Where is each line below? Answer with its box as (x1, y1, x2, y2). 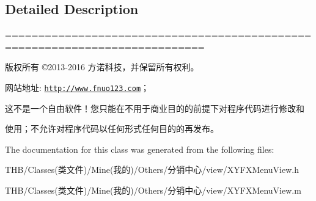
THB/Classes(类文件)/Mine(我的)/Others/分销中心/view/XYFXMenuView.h (5, 163, 299, 176)
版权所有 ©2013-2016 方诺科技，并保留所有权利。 (5, 60, 199, 73)
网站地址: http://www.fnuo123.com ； (5, 81, 150, 93)
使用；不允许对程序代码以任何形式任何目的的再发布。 (5, 122, 219, 135)
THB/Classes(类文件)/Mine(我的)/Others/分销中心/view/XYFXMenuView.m (5, 184, 301, 197)
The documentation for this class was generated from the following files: (5, 142, 274, 155)
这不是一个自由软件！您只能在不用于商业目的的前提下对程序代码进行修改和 (5, 101, 304, 114)
